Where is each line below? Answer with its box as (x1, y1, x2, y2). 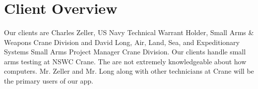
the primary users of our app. (4, 75, 93, 86)
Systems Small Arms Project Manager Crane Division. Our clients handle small (4, 46, 246, 57)
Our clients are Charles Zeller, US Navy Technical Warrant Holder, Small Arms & (4, 27, 254, 37)
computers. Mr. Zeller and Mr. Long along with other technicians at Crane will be (4, 66, 254, 76)
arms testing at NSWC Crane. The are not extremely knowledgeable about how (4, 56, 247, 66)
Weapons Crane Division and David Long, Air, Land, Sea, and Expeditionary (4, 37, 240, 47)
